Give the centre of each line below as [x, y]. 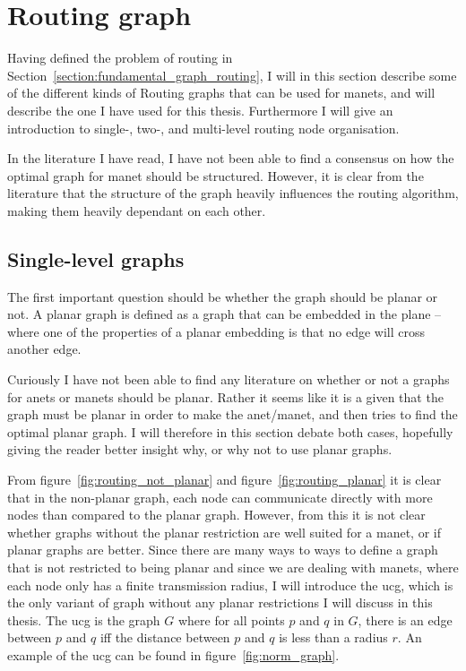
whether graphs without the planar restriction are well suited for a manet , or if [224, 532]
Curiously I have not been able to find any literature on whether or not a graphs [229, 379]
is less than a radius [333, 637]
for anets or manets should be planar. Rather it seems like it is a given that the [225, 396]
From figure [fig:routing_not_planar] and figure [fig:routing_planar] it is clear [224, 480]
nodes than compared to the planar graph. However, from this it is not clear [216, 515]
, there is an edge [405, 619]
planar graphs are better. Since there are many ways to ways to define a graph [223, 550]
